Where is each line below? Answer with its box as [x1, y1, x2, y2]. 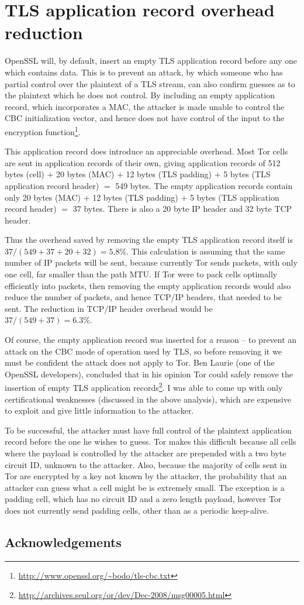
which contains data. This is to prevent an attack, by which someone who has [5, 66, 283, 78]
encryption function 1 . [5, 123, 81, 137]
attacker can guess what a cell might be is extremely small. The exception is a [5, 481, 285, 493]
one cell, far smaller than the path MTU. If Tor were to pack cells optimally [5, 268, 278, 280]
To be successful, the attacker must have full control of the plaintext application [5, 424, 292, 436]
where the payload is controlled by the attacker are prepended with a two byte [5, 447, 286, 459]
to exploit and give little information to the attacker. [5, 404, 194, 417]
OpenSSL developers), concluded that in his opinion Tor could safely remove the [5, 367, 293, 380]
